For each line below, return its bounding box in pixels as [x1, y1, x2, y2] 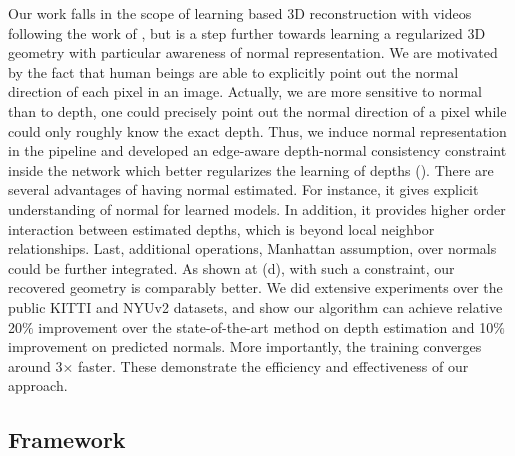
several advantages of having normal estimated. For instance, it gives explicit [8, 179, 479, 200]
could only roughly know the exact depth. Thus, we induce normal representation [8, 120, 507, 141]
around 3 [8, 355, 63, 376]
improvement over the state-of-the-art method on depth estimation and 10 [38, 316, 494, 337]
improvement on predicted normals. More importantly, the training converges [8, 336, 482, 357]
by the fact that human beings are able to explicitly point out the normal [8, 61, 459, 82]
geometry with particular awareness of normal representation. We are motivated [8, 42, 498, 63]
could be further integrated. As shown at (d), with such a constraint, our [8, 257, 455, 278]
